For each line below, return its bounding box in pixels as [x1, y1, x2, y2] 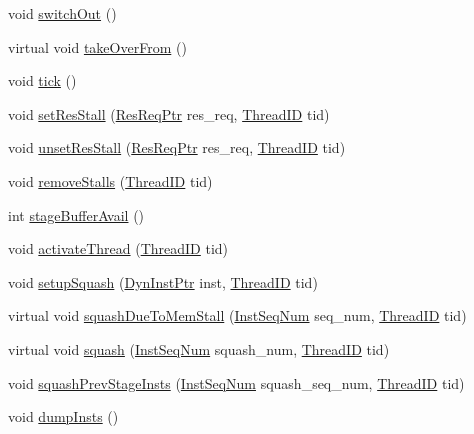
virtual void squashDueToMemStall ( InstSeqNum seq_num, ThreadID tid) [8, 305, 467, 326]
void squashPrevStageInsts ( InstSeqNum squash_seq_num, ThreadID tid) [8, 372, 465, 393]
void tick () [8, 70, 77, 91]
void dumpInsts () [8, 406, 119, 427]
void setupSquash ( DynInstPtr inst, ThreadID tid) [8, 271, 318, 292]
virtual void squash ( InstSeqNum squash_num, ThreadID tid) [8, 338, 390, 359]
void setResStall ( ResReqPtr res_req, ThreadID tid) [8, 103, 330, 124]
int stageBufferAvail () [8, 204, 145, 225]
